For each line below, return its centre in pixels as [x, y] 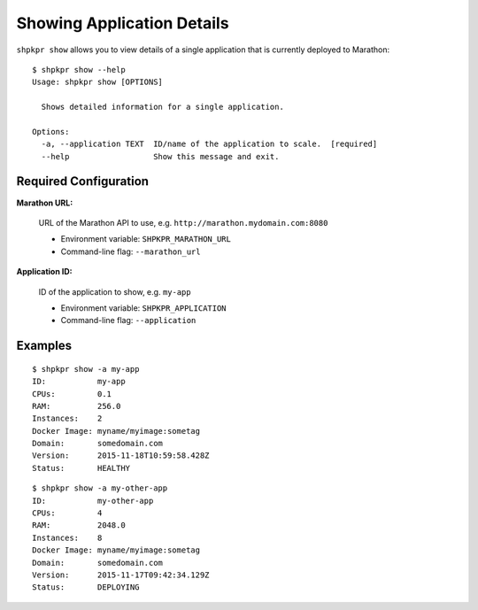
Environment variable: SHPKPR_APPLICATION [143, 308]
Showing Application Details [123, 23]
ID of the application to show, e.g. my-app [115, 291]
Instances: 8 [67, 537]
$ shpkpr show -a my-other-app [100, 488]
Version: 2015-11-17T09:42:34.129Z [121, 575]
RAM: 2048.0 [79, 525]
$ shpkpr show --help [79, 69]
